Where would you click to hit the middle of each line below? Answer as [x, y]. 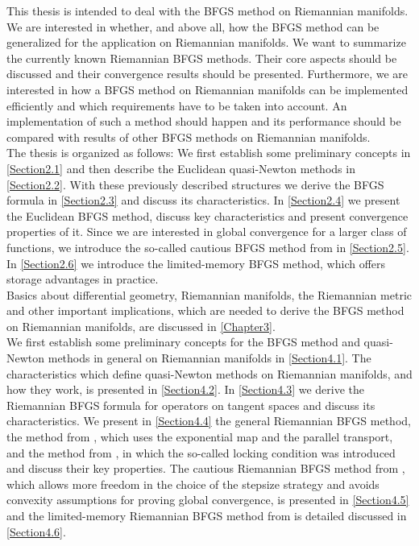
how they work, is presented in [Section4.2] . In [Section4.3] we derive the [186, 389]
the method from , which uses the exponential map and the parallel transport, [200, 437]
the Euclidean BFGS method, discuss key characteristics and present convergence [207, 215]
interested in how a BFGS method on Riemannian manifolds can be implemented [207, 89]
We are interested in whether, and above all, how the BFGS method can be [193, 26]
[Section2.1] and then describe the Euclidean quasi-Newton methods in [181, 168]
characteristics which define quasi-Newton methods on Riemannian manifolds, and [209, 373]
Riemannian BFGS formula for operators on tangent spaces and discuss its [191, 405]
